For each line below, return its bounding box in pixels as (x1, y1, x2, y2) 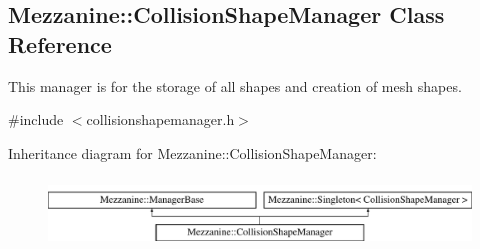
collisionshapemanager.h (86, 109, 235, 130)
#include (8, 109, 64, 130)
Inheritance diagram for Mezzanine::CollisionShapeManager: (8, 142, 377, 163)
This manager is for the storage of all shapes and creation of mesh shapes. (8, 75, 462, 96)
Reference (8, 28, 112, 59)
